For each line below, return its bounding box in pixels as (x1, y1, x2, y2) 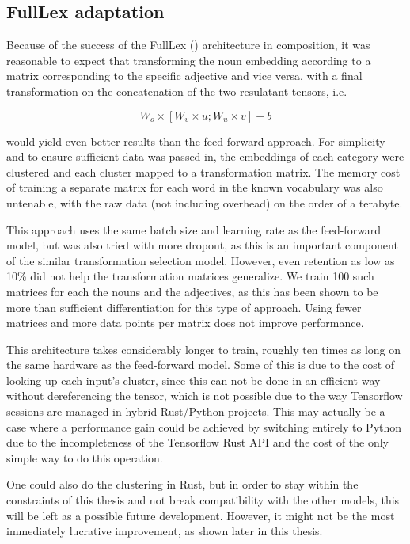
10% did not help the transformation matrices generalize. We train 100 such (6, 268, 374, 284)
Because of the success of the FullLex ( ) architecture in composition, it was (6, 36, 370, 53)
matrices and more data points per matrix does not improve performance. (6, 314, 364, 331)
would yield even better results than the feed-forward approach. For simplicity (6, 132, 385, 149)
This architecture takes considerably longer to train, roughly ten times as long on (6, 340, 401, 357)
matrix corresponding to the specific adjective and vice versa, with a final (6, 67, 363, 84)
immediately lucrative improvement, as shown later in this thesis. (6, 523, 323, 539)
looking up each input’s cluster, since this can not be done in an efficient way (6, 371, 381, 388)
